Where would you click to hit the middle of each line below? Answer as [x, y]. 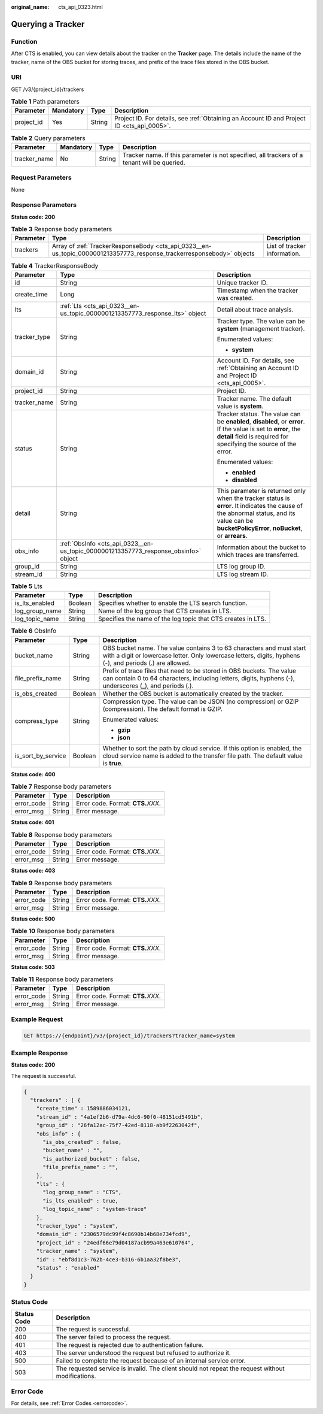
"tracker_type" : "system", [77, 1226]
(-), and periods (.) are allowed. [147, 663]
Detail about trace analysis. [255, 310]
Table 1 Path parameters [45, 102]
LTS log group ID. [241, 566]
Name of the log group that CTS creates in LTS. [164, 611]
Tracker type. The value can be [261, 321]
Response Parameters [44, 205]
